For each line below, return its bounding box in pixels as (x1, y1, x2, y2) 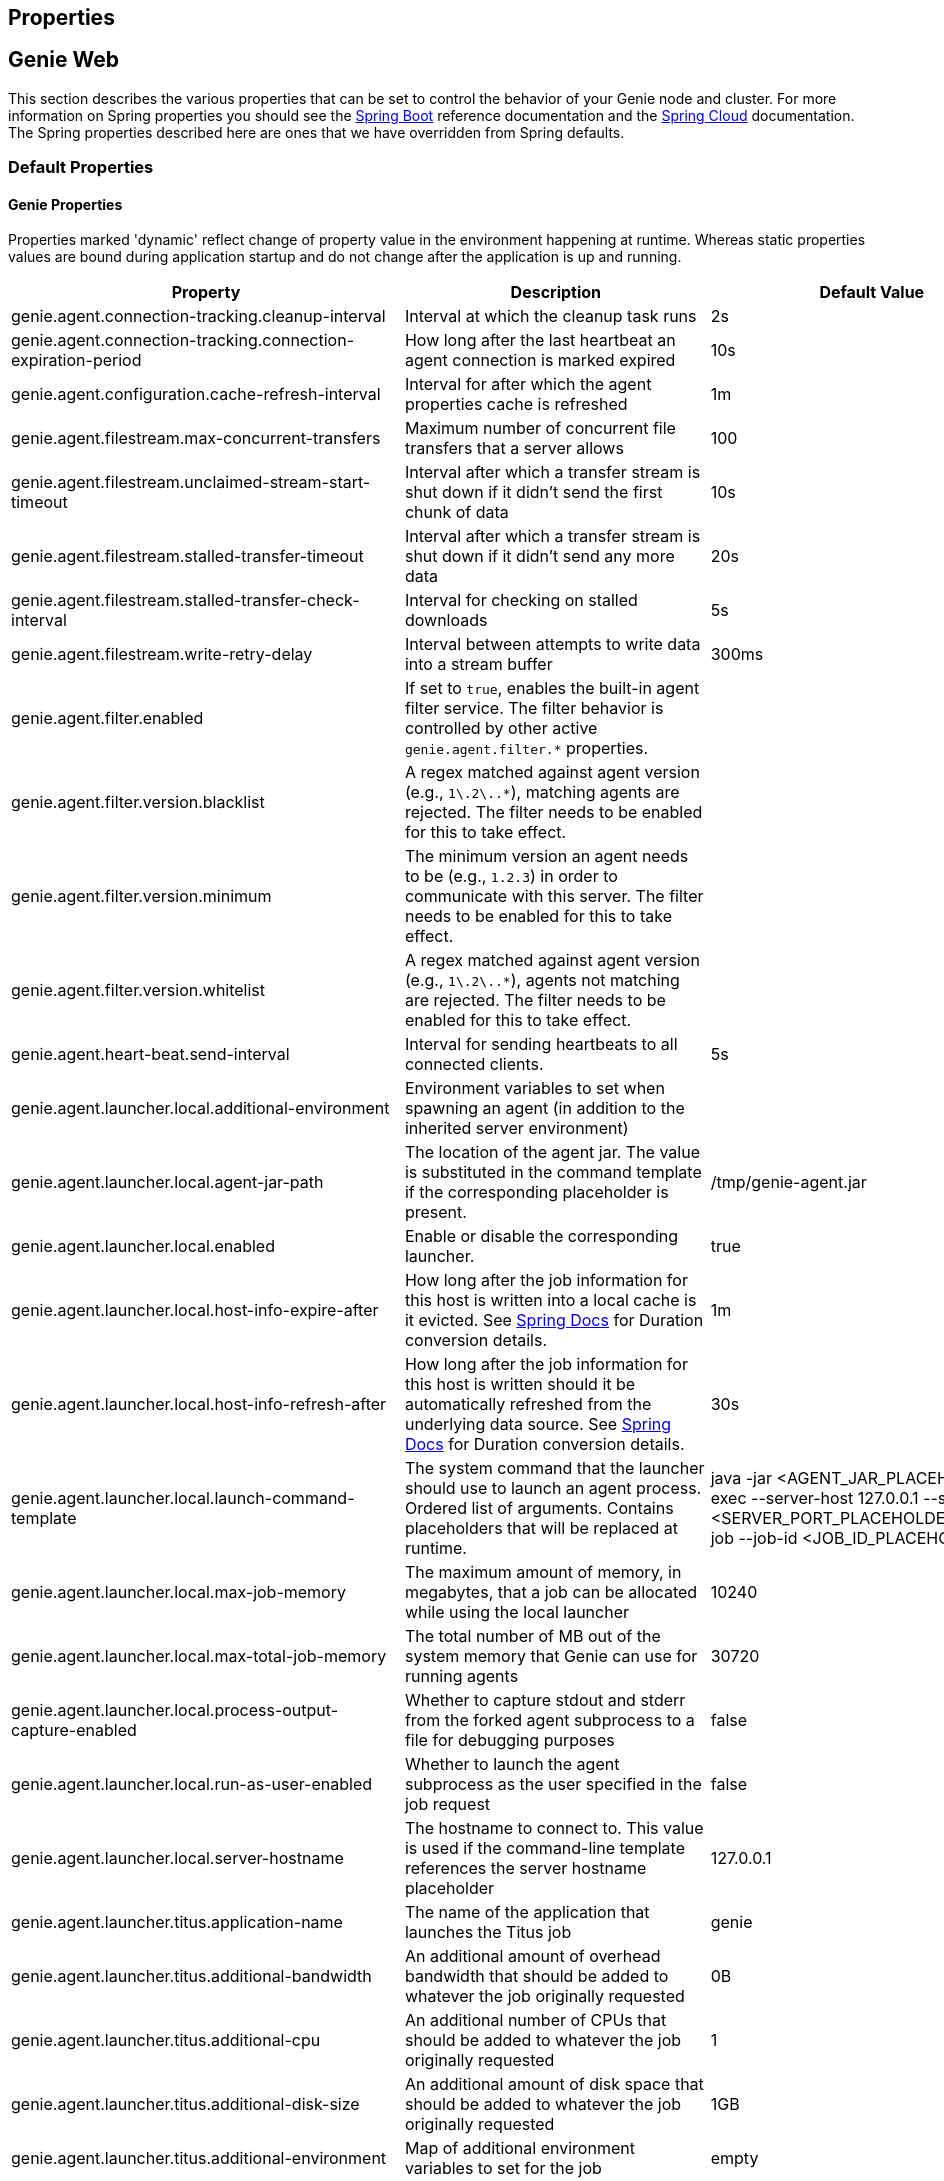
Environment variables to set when (404, 1078, 665, 1099)
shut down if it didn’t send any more (404, 546, 675, 567)
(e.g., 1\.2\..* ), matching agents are (404, 782, 680, 803)
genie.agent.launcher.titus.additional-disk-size (11, 2094, 360, 2115)
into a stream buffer (404, 654, 553, 675)
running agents (404, 1666, 519, 1687)
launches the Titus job (404, 1922, 572, 1943)
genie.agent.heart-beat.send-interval (11, 1044, 290, 1065)
